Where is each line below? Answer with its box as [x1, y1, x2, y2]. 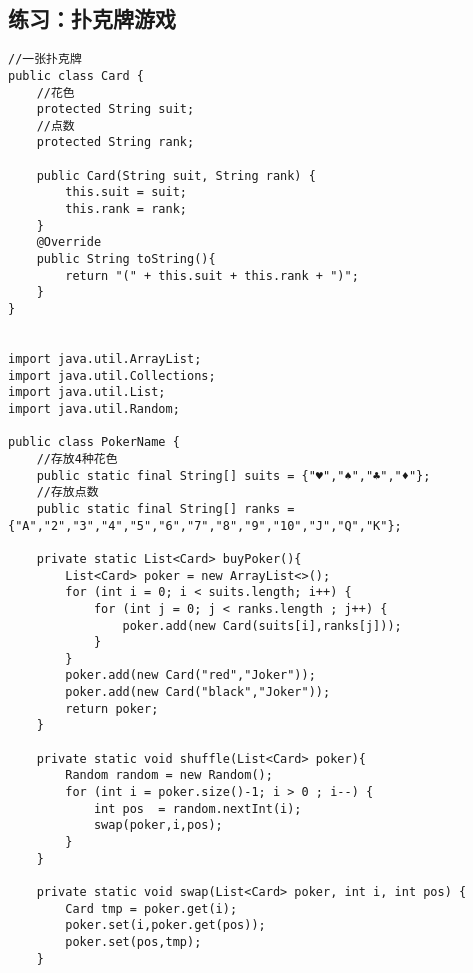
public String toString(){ [36, 252, 216, 267]
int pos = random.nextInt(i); [93, 801, 302, 816]
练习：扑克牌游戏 [8, 3, 176, 34]
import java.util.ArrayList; [8, 352, 202, 367]
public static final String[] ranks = [36, 501, 295, 516]
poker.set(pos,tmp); [65, 934, 202, 949]
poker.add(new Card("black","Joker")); [65, 685, 331, 700]
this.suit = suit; [65, 185, 187, 200]
